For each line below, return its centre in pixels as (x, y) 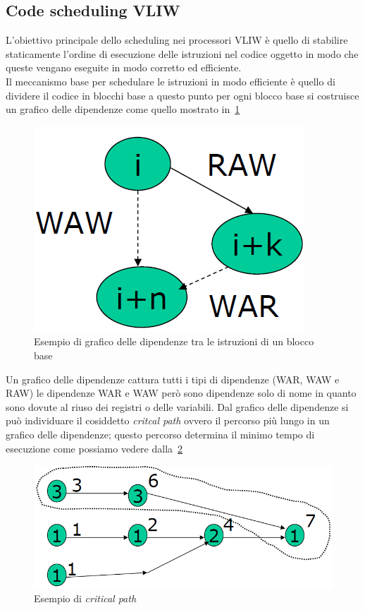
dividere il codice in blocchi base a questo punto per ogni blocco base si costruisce (182, 95)
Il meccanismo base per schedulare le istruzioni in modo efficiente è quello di (171, 81)
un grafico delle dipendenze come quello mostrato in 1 (123, 109)
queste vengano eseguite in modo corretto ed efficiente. (124, 67)
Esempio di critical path (85, 598)
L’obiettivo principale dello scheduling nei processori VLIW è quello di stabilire (177, 40)
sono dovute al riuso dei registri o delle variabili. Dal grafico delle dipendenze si (177, 406)
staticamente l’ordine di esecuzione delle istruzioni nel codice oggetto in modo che (182, 53)
